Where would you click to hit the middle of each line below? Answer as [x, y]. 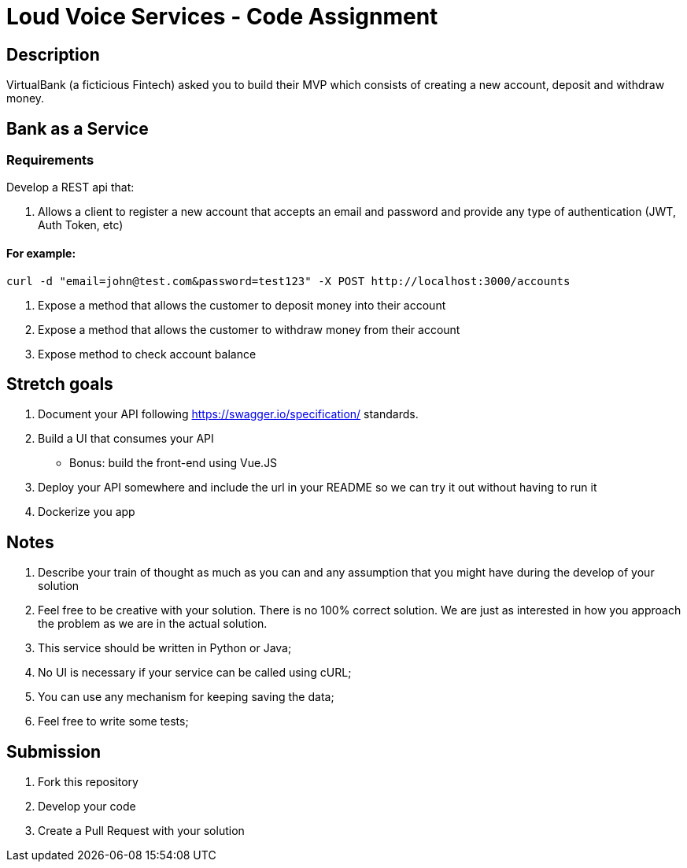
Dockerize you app [87, 512]
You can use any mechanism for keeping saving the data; [186, 697]
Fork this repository [88, 782]
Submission [54, 751]
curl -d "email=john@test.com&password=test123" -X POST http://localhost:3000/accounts [288, 281]
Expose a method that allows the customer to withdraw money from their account [249, 329]
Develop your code [87, 807]
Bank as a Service [78, 128]
